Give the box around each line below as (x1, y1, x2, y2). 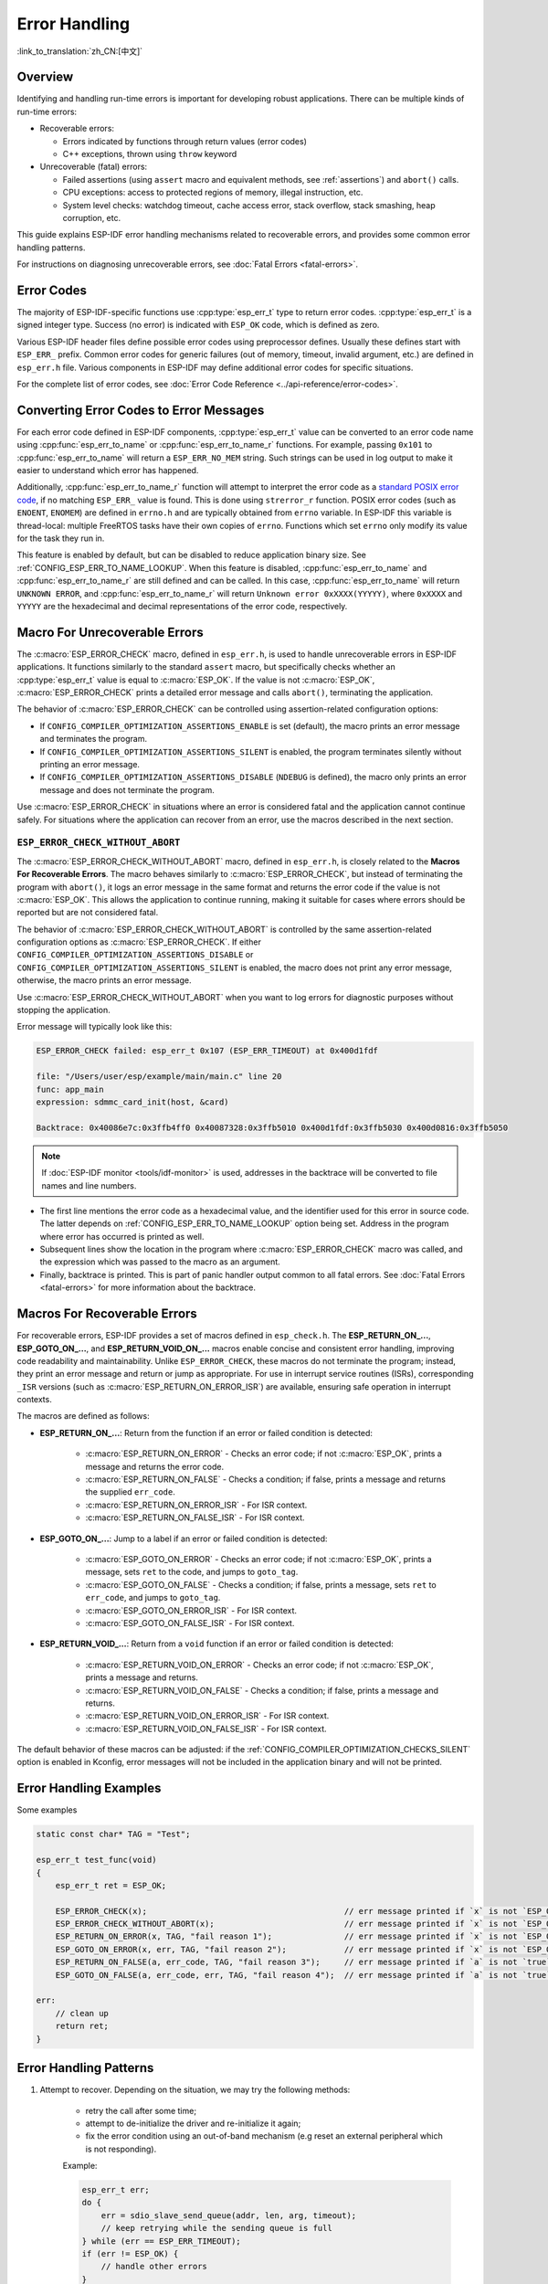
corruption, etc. (62, 212, 121, 223)
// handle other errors (100, 2261, 207, 2272)
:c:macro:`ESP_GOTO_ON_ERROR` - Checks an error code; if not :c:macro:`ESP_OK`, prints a (85, 1554, 433, 1564)
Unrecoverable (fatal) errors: (39, 161, 148, 173)
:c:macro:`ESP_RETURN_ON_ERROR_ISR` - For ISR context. (85, 1499, 308, 1510)
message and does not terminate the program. (39, 784, 215, 795)
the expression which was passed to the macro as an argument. (39, 1256, 280, 1267)
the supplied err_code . (85, 1486, 175, 1497)
